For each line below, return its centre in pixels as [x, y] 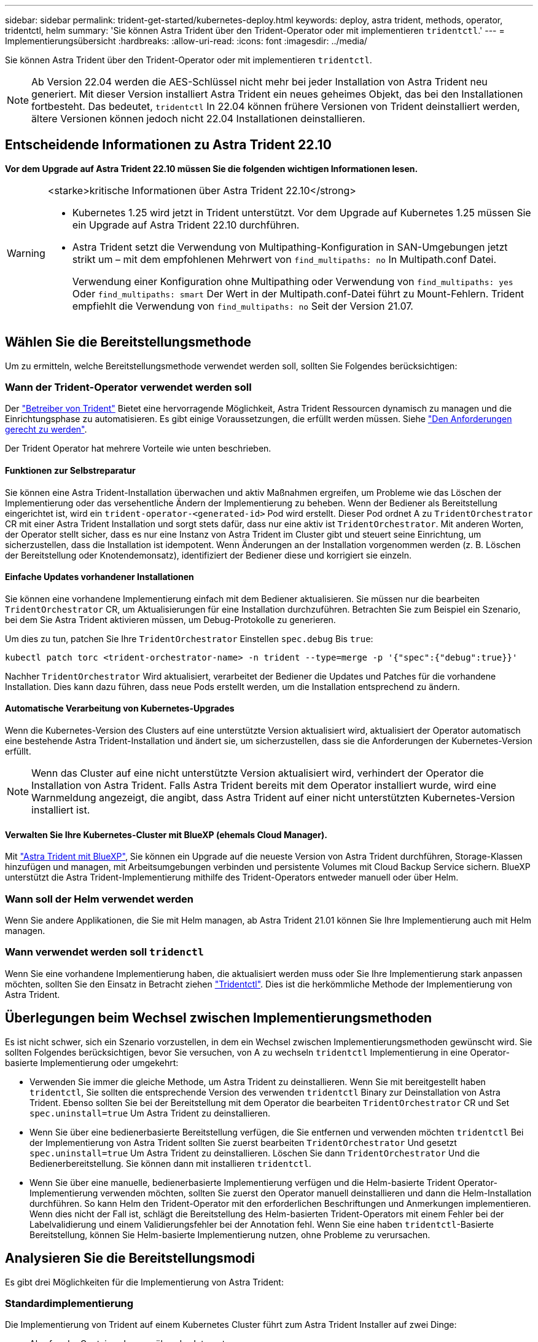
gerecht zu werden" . [46, 430]
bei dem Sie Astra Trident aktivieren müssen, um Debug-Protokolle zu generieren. [170, 619]
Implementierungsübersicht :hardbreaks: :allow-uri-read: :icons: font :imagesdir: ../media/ [186, 41]
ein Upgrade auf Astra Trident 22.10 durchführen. [186, 225]
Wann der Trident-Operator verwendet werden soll [128, 387]
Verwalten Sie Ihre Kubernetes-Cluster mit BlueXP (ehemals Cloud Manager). [166, 834]
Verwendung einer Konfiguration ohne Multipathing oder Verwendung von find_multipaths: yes [293, 281]
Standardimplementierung [69, 1303]
